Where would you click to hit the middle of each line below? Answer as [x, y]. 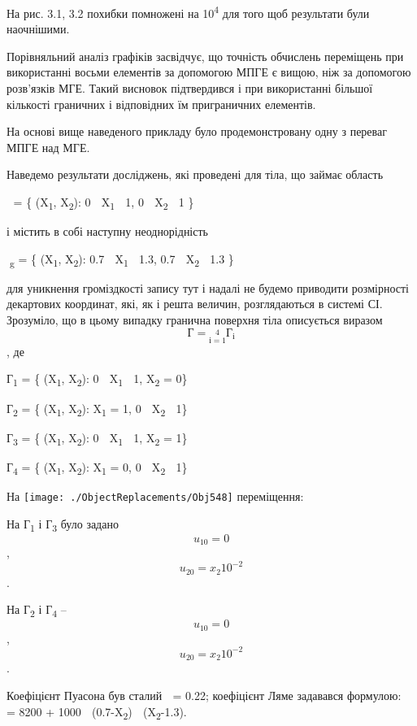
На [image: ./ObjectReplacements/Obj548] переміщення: [155, 496]
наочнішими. [38, 29]
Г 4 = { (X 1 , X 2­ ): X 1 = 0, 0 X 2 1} [97, 467]
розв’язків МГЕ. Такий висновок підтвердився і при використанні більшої [190, 88]
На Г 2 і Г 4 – [37, 611]
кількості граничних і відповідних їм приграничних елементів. [161, 104]
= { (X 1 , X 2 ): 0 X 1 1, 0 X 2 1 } [104, 203]
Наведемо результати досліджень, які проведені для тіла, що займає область [195, 174]
